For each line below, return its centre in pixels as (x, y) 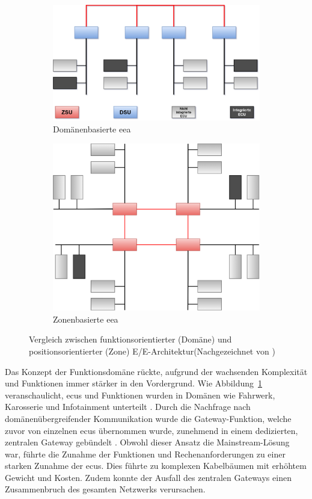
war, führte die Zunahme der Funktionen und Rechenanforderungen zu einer (145, 454)
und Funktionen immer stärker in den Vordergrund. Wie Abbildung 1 (133, 383)
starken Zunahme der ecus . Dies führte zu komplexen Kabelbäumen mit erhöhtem (156, 466)
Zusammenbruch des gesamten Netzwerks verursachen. (105, 489)
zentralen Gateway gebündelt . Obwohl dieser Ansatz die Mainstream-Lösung (147, 442)
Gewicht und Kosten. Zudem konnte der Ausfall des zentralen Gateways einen (148, 477)
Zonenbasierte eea (86, 319)
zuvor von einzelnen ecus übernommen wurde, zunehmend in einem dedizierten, (151, 430)
